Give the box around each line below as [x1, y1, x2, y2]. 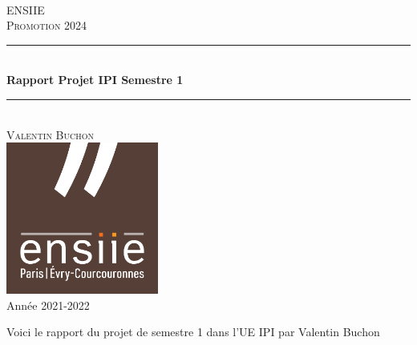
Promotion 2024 [6, 17, 87, 34]
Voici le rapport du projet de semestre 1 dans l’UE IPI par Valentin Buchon [6, 323, 380, 340]
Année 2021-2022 [6, 296, 90, 313]
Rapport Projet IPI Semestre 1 [6, 71, 184, 88]
